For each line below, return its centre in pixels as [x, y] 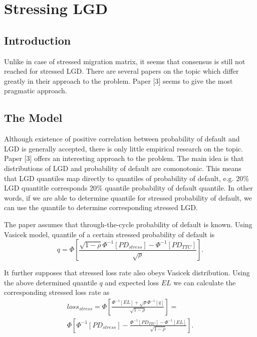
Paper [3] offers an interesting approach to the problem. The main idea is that [124, 158]
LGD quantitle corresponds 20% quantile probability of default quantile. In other [128, 188]
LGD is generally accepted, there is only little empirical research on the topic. [123, 148]
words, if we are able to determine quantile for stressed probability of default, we [128, 197]
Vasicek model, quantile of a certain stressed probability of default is [109, 234]
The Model [33, 118]
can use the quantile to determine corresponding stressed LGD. [101, 207]
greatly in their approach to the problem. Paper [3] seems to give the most [118, 80]
